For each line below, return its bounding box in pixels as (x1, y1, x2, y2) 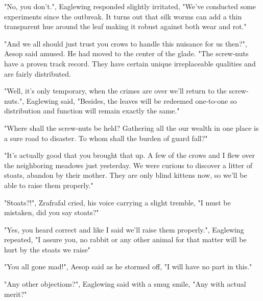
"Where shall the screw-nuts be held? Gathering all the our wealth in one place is (4, 122, 259, 133)
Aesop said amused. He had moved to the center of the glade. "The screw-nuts (4, 48, 249, 59)
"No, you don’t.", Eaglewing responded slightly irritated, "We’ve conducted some (4, 1, 256, 11)
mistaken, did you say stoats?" (4, 207, 99, 218)
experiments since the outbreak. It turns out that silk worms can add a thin (4, 11, 242, 21)
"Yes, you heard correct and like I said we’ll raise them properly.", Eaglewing (4, 224, 244, 235)
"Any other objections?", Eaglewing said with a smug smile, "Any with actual (4, 279, 246, 289)
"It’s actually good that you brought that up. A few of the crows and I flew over (4, 150, 255, 160)
